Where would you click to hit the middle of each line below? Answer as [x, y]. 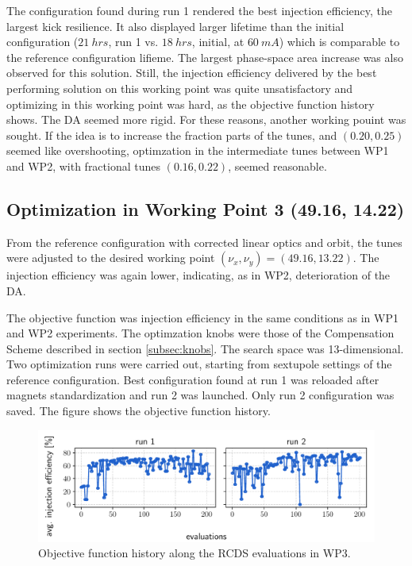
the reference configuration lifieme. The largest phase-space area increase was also [205, 57]
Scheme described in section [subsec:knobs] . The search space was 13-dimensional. [205, 348]
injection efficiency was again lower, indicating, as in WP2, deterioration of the [198, 275]
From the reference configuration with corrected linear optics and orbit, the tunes [204, 242]
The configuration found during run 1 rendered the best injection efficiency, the [200, 10]
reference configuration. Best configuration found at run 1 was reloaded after [193, 379]
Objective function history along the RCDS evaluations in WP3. [194, 553]
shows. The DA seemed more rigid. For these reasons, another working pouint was [206, 119]
